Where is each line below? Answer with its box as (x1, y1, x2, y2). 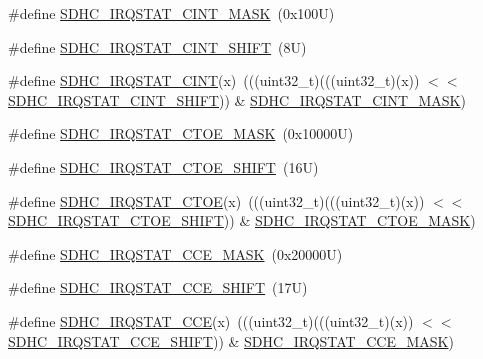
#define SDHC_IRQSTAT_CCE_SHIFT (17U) (8, 277, 308, 298)
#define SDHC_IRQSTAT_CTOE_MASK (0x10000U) (8, 123, 354, 144)
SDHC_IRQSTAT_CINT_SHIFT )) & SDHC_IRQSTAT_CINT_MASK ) (8, 89, 466, 110)
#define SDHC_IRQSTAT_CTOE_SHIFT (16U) (8, 156, 319, 177)
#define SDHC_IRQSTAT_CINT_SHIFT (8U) (8, 36, 307, 57)
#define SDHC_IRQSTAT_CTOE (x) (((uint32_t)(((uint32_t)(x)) (8, 190, 425, 211)
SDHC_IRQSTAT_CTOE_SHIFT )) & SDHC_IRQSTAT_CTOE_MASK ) (8, 210, 476, 231)
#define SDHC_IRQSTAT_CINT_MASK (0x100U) (8, 3, 335, 23)
